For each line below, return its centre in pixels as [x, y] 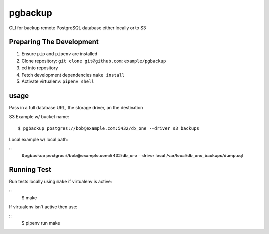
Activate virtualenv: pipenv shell [58, 81]
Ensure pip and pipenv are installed [59, 54]
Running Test [30, 170]
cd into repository [40, 68]
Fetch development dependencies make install [73, 75]
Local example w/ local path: [39, 140]
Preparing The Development [54, 42]
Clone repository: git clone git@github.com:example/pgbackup [94, 61]
